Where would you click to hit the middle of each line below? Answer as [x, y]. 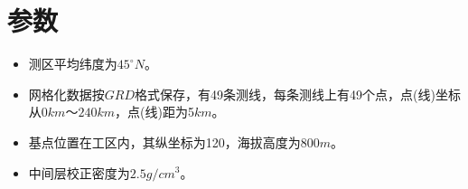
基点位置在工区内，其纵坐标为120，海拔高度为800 [174, 142]
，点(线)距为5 [154, 112]
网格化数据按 [66, 94]
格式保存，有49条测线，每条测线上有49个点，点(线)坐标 [298, 94]
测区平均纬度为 [73, 64]
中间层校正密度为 [79, 172]
